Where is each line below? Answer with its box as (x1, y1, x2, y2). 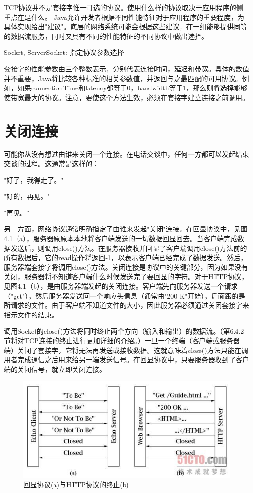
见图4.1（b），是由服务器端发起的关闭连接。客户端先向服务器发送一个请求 (4, 281, 238, 291)
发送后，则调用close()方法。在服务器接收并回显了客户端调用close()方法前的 (10, 243, 247, 253)
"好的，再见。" (4, 191, 50, 201)
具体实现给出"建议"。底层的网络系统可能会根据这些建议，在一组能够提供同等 (4, 21, 248, 32)
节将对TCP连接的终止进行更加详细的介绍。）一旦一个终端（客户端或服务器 (4, 335, 240, 345)
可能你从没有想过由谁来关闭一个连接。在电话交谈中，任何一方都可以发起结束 (4, 149, 249, 159)
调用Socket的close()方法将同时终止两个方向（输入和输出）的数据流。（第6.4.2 (4, 326, 244, 336)
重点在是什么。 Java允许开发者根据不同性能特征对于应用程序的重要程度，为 (4, 12, 245, 22)
